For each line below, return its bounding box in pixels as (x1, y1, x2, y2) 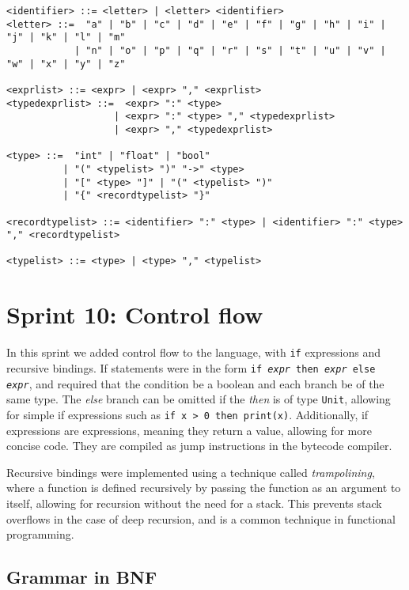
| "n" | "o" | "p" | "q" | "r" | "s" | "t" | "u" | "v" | (74, 44, 386, 56)
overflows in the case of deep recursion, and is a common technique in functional (6, 510, 396, 527)
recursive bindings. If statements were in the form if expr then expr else (6, 359, 376, 376)
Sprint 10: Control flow (6, 298, 263, 331)
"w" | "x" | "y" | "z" (6, 58, 126, 70)
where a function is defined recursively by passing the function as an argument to (6, 479, 401, 496)
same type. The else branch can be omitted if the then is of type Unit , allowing (6, 391, 391, 407)
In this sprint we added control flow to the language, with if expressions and (6, 344, 381, 361)
